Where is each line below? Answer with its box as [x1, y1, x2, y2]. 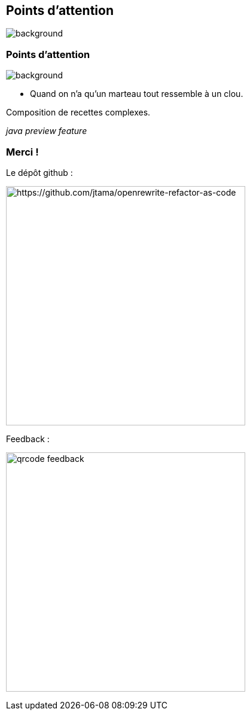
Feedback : [6, 433, 50, 444]
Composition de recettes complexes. [6, 107, 151, 118]
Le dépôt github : [6, 167, 73, 178]
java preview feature [6, 126, 87, 136]
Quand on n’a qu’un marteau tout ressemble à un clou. [30, 89, 243, 99]
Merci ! [6, 145, 39, 158]
